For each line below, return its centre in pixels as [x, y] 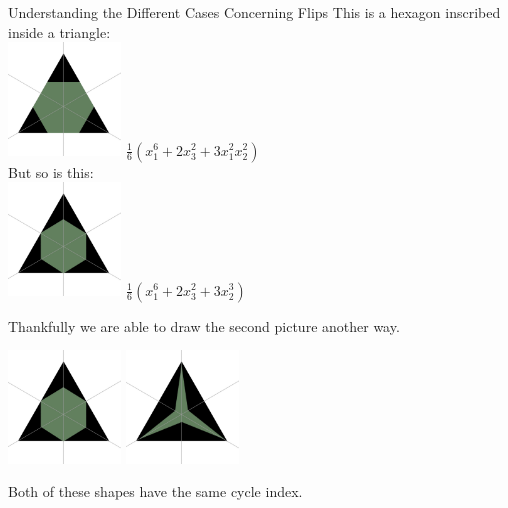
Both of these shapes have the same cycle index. [155, 491]
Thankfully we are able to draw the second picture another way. [204, 325]
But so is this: [51, 171]
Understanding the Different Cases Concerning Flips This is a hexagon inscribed [254, 12]
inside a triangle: [59, 31]
